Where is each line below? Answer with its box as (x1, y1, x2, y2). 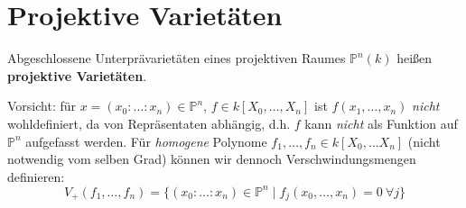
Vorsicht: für (7, 96, 77, 115)
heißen (396, 49, 433, 68)
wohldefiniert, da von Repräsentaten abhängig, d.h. (7, 113, 291, 132)
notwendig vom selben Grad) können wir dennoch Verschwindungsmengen (7, 149, 416, 168)
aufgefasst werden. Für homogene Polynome (25, 131, 267, 150)
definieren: (7, 167, 65, 185)
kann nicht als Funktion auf (304, 113, 458, 132)
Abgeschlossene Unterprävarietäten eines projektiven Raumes (7, 49, 346, 68)
